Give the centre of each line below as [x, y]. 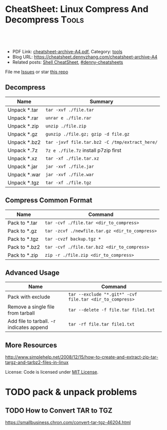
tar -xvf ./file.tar [70, 110]
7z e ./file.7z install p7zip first [83, 150]
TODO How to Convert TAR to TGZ [59, 410]
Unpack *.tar [23, 109]
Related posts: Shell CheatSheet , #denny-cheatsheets [68, 62]
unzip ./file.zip [66, 126]
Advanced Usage [32, 272]
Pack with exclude [29, 297]
